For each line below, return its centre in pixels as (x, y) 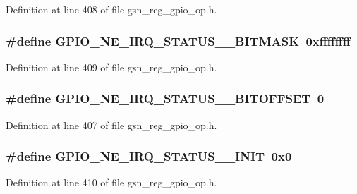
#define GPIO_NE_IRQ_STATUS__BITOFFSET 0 (165, 98)
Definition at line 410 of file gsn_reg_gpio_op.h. (111, 182)
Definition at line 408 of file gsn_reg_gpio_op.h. (111, 9)
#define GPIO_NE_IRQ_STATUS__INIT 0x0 (149, 156)
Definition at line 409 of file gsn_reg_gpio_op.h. (111, 67)
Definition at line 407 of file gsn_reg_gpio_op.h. (111, 125)
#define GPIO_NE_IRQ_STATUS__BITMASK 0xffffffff (178, 41)
